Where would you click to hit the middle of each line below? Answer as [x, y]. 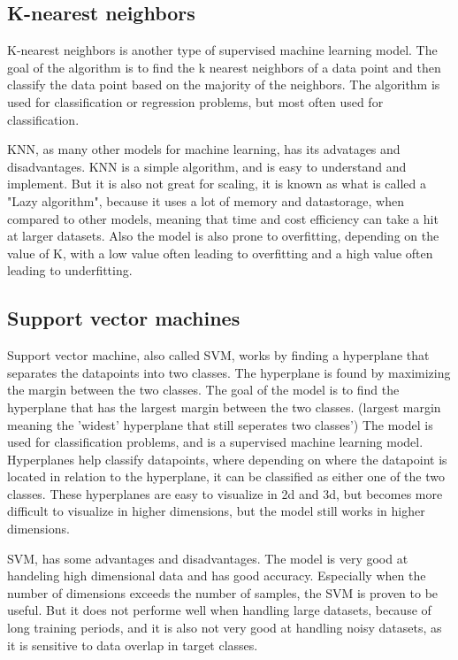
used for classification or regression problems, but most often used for [195, 101]
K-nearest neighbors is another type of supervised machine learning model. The [222, 50]
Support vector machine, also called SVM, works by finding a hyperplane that [218, 355]
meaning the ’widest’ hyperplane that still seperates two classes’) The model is [220, 424]
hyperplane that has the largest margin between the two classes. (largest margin [224, 407]
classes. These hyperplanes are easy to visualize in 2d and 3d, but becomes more [225, 493]
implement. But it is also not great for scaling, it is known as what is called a [217, 184]
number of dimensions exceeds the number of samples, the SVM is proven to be [223, 592]
